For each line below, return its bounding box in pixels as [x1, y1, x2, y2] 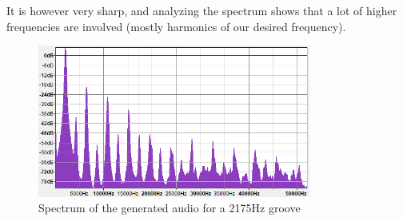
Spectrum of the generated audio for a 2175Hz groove [38, 199, 301, 216]
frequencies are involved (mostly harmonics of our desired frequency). [6, 18, 346, 34]
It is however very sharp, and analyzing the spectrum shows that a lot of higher [6, 2, 397, 18]
